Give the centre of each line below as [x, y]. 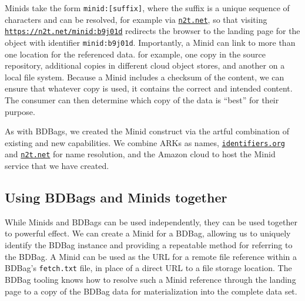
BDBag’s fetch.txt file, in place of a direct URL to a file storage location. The [148, 268]
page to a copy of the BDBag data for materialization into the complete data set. [151, 291]
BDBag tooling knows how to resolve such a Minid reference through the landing [150, 279]
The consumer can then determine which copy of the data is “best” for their [142, 100]
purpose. [20, 111]
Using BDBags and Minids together [116, 197]
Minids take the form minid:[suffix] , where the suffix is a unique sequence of [147, 8]
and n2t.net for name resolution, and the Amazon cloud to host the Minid [140, 154]
